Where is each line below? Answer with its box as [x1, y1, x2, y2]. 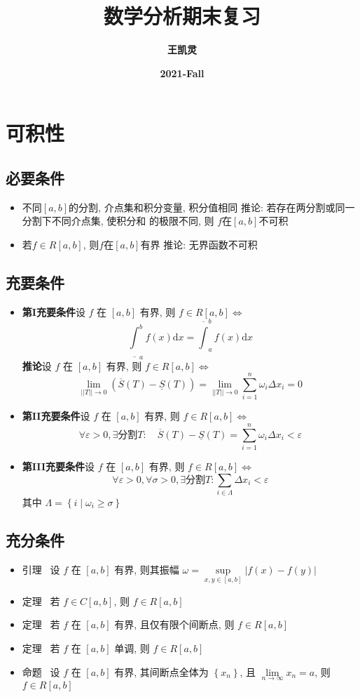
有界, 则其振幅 [114, 562, 179, 576]
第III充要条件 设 [22, 458, 95, 473]
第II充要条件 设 [22, 409, 90, 423]
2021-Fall [160, 65, 205, 80]
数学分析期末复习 [103, 1, 261, 30]
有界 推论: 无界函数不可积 [140, 237, 258, 251]
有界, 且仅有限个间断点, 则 [114, 617, 235, 632]
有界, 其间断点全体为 [114, 664, 209, 679]
